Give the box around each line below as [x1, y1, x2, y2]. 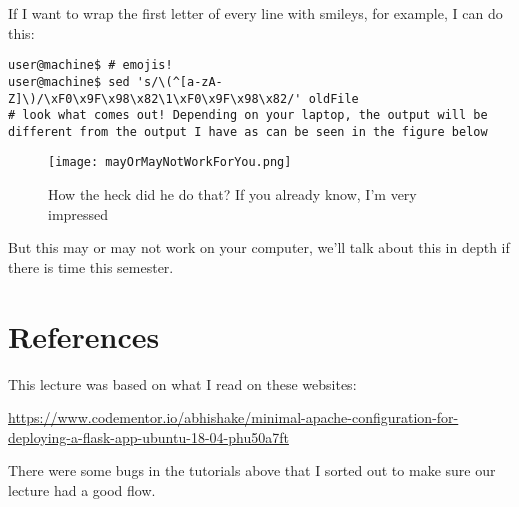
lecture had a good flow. [8, 480, 156, 500]
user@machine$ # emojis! [8, 58, 173, 73]
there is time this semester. [8, 256, 174, 277]
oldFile [308, 91, 359, 106]
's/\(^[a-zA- [136, 74, 223, 89]
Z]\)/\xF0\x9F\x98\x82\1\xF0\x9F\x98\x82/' [8, 91, 302, 106]
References [8, 315, 160, 356]
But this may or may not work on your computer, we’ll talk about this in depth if [8, 237, 510, 258]
